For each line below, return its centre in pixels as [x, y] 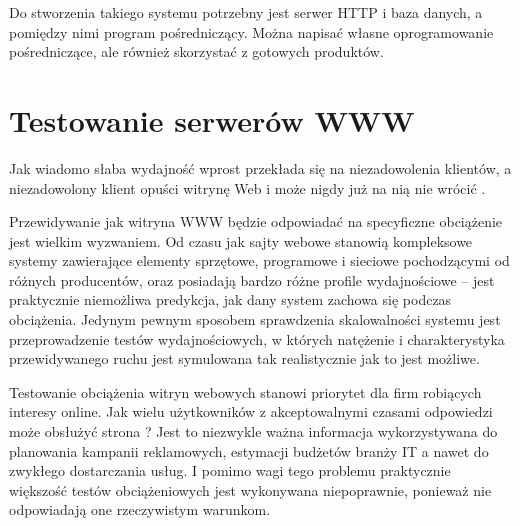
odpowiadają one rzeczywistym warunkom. [140, 509]
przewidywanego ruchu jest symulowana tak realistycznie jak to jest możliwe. [244, 358]
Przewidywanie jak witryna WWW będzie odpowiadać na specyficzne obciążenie [256, 221]
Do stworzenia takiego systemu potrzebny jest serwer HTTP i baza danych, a [246, 12]
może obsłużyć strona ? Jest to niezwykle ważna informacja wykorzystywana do [253, 431]
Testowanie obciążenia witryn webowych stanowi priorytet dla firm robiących [245, 391]
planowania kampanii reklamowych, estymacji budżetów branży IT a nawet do [249, 450]
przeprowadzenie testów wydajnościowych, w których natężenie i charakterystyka [257, 338]
